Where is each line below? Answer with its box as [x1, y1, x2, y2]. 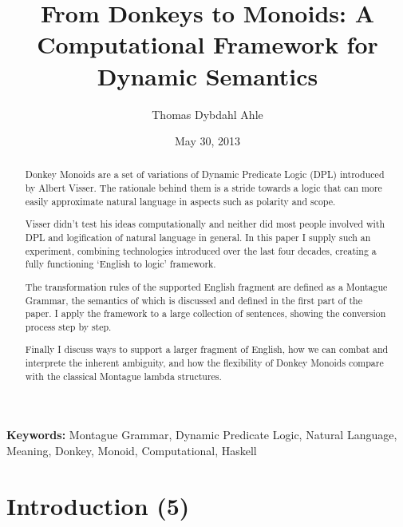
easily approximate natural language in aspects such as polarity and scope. [25, 194, 336, 208]
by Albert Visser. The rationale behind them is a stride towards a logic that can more [25, 181, 382, 195]
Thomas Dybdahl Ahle [152, 105, 263, 122]
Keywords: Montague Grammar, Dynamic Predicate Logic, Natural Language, [6, 426, 397, 443]
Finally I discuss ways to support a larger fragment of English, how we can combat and [25, 343, 389, 356]
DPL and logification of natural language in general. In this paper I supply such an [25, 231, 371, 244]
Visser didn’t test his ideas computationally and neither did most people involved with [25, 217, 385, 231]
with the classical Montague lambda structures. [25, 369, 222, 382]
